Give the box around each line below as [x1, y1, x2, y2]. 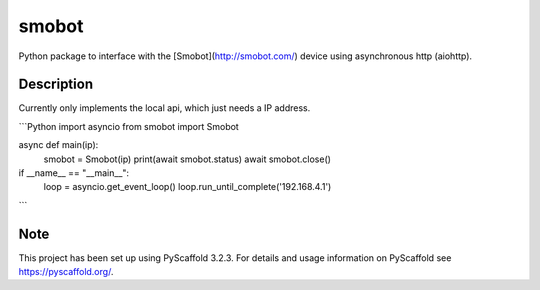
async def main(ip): [18, 139, 99, 151]
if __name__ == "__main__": [18, 167, 130, 179]
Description [18, 76, 94, 93]
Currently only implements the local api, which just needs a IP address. [18, 102, 311, 114]
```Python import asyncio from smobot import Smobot [18, 120, 239, 132]
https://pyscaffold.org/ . [18, 266, 114, 278]
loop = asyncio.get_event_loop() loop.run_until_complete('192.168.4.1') [43, 181, 332, 193]
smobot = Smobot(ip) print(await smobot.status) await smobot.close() [43, 153, 332, 165]
